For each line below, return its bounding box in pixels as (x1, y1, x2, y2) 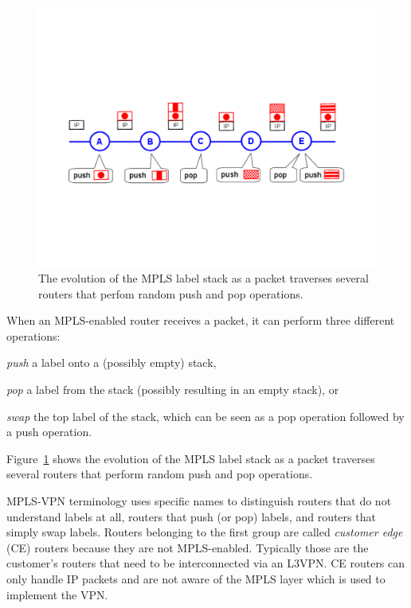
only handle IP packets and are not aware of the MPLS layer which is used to (6, 571, 386, 587)
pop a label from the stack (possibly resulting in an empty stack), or (6, 381, 339, 398)
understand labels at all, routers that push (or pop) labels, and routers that (6, 508, 376, 524)
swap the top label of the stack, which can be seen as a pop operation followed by (6, 407, 405, 424)
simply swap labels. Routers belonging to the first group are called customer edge (6, 524, 403, 540)
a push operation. (6, 423, 92, 440)
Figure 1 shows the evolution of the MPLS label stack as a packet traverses (6, 450, 375, 466)
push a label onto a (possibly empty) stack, (6, 354, 217, 371)
